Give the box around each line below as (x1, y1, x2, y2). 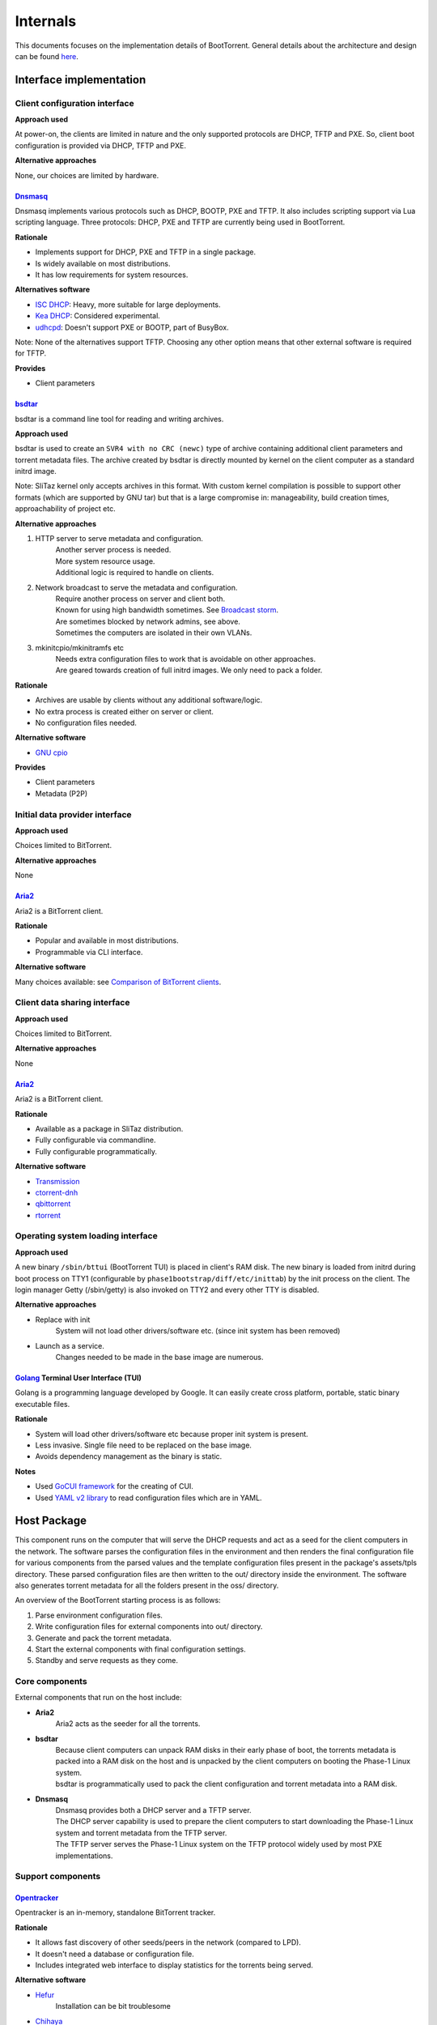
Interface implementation (15, 73, 146, 87)
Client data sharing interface (15, 997, 130, 1008)
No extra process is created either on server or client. (35, 706, 214, 716)
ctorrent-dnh (35, 1187, 78, 1197)
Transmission (35, 1176, 80, 1186)
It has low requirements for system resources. (35, 270, 189, 279)
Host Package (15, 1514, 87, 1528)
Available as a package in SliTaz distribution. (35, 1123, 184, 1133)
